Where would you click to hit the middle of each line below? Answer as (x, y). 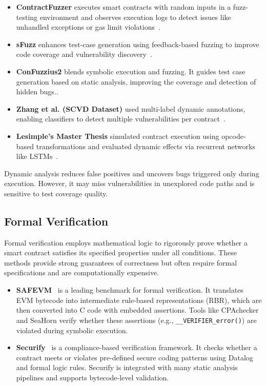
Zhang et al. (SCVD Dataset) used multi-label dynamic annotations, (131, 108)
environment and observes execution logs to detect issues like (135, 17)
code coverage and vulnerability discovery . (84, 54)
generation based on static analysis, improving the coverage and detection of (136, 81)
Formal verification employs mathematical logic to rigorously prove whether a (126, 242)
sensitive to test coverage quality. (56, 193)
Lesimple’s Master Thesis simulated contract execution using (118, 136)
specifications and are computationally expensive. (82, 272)
